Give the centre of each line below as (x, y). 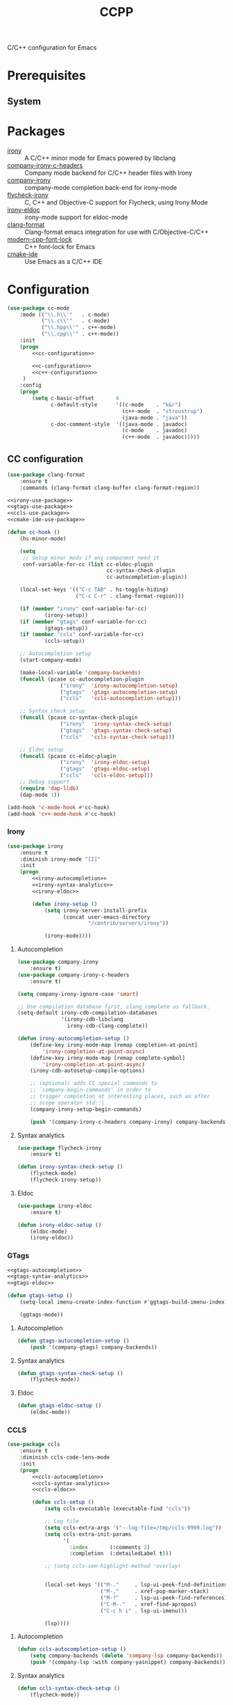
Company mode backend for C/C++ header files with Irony (109, 173)
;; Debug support (45, 782)
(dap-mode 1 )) (40, 795)
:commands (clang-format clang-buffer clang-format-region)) (110, 488)
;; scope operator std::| (68, 1103)
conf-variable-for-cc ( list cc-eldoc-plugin (88, 564)
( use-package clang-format (46, 475)
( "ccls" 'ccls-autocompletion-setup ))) (121, 699)
